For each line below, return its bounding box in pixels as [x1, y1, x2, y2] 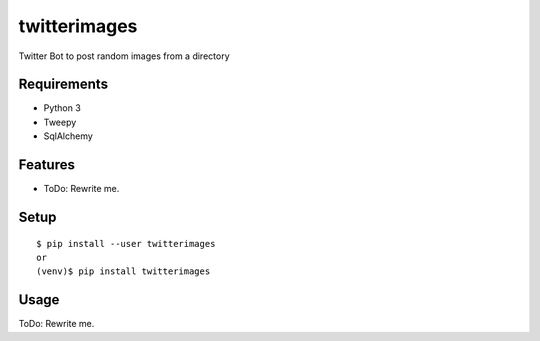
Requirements [18, 76, 109, 93]
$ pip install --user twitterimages [36, 238, 216, 249]
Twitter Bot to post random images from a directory [18, 50, 230, 62]
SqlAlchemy [43, 130, 94, 142]
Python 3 [43, 102, 82, 114]
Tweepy [43, 116, 77, 128]
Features [18, 156, 75, 174]
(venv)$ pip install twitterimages [36, 266, 211, 277]
